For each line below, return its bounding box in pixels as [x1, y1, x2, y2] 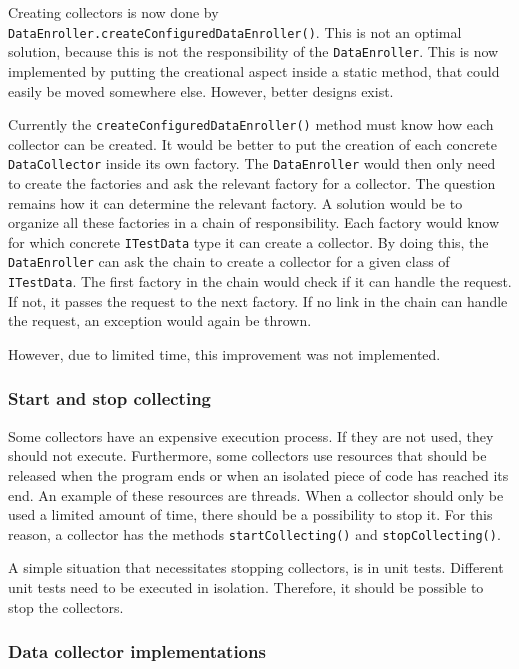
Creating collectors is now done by [8, 2, 219, 22]
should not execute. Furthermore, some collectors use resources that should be [8, 445, 487, 466]
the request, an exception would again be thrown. [8, 310, 312, 331]
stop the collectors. [8, 596, 124, 617]
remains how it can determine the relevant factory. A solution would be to [8, 192, 463, 213]
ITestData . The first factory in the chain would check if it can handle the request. [8, 271, 512, 292]
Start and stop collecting [8, 386, 212, 411]
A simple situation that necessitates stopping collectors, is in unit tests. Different [8, 557, 504, 578]
